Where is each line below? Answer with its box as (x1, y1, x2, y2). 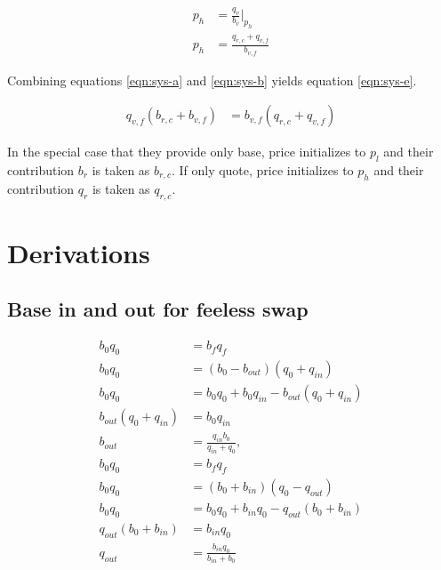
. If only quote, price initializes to (171, 161, 354, 179)
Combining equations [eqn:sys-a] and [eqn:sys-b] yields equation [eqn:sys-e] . (7, 70, 417, 89)
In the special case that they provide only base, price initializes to (7, 142, 366, 161)
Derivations (7, 234, 150, 270)
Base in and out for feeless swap (7, 295, 309, 323)
